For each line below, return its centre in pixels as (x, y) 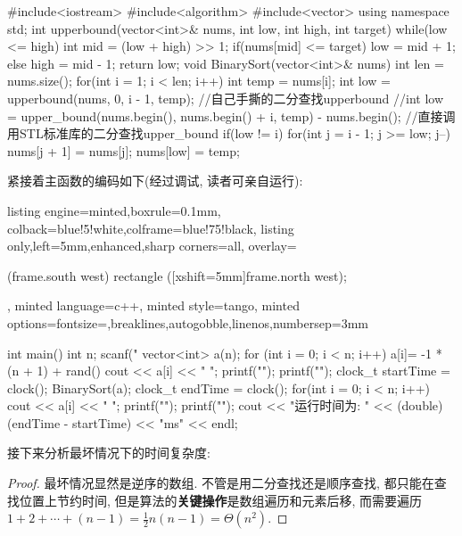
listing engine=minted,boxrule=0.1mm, (114, 210)
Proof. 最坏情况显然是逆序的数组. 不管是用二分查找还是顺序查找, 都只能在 (221, 483)
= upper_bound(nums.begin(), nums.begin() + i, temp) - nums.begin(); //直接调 (231, 115)
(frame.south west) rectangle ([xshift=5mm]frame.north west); (177, 275)
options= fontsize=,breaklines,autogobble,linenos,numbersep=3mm (188, 322)
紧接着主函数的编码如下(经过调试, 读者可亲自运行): (155, 181)
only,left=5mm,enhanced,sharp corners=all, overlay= (152, 246)
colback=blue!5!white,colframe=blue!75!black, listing (151, 228)
